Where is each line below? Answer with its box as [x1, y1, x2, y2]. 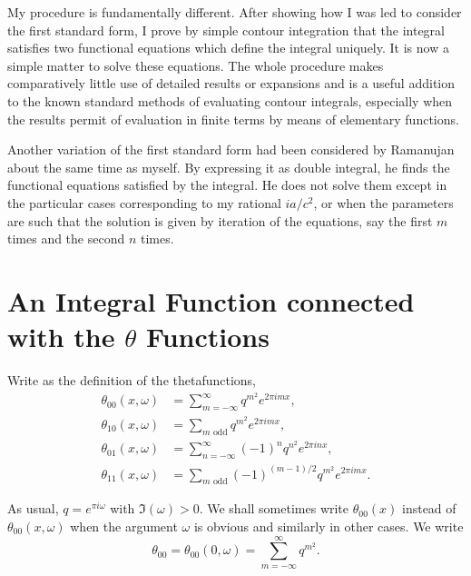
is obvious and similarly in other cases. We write [193, 516, 464, 535]
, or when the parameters [313, 193, 454, 212]
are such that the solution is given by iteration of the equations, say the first [7, 211, 433, 230]
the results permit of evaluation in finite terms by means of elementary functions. [7, 109, 459, 128]
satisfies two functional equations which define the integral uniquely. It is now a [7, 38, 449, 57]
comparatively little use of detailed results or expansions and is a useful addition [7, 74, 456, 93]
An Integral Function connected [7, 282, 415, 319]
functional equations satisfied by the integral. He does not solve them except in [7, 175, 447, 194]
